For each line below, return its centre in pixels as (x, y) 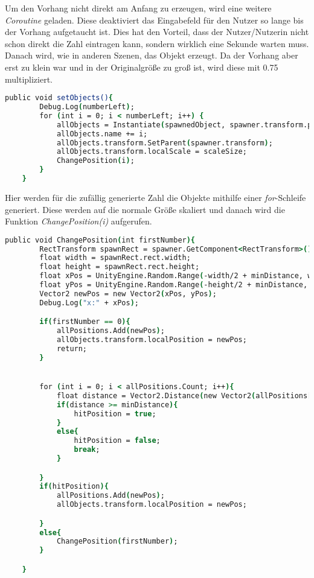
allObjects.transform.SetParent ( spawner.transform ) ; (165, 143)
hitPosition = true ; (115, 414)
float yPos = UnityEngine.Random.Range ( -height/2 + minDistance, (174, 285)
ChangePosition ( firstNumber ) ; (117, 541)
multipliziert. (29, 79)
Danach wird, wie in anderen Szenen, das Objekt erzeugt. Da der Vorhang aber (152, 55)
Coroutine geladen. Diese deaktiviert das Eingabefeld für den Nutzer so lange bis (154, 20)
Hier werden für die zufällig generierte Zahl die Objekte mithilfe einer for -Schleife (155, 197)
